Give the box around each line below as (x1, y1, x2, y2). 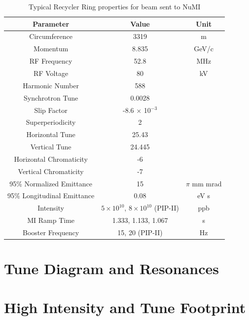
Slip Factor (34, 105, 68, 115)
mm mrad (192, 178, 222, 188)
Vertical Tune (30, 142, 71, 152)
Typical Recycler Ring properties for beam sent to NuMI (29, 1, 201, 11)
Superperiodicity (26, 117, 76, 127)
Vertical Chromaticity (18, 166, 84, 176)
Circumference (29, 31, 72, 41)
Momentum (34, 43, 69, 54)
